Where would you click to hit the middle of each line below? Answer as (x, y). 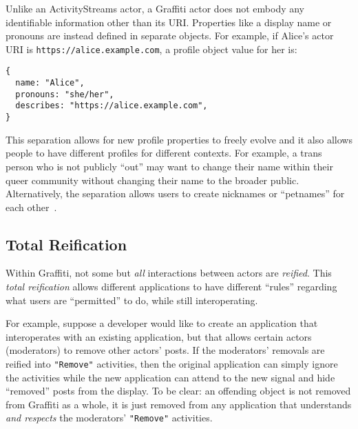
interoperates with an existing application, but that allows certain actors (159, 336)
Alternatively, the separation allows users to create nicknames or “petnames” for (175, 193)
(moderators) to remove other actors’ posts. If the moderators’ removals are (165, 350)
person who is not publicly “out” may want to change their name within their (169, 166)
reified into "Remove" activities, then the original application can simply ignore (172, 364)
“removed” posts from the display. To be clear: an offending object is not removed (178, 391)
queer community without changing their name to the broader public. (152, 180)
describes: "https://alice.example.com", (112, 106)
